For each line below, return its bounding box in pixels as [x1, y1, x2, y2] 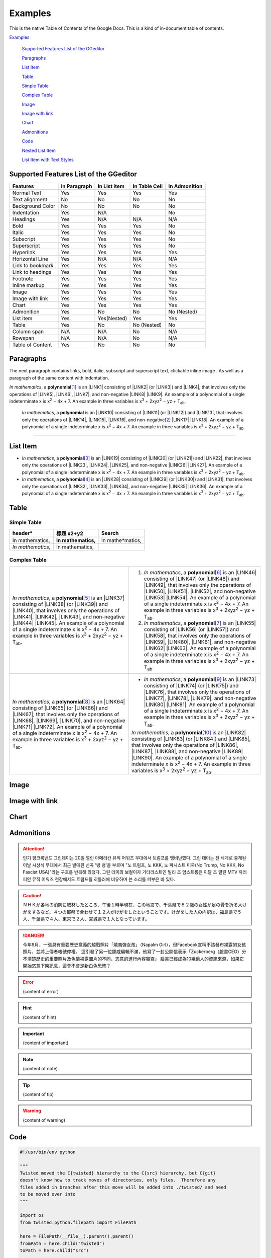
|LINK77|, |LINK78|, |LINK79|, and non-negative [144, 694, 256, 701]
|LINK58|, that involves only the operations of [144, 632, 251, 639]
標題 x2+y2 [56, 530, 84, 537]
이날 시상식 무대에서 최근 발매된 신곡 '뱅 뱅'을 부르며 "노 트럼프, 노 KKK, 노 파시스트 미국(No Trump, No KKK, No [23, 862, 244, 868]
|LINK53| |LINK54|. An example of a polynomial [144, 594, 256, 601]
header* [12, 530, 33, 537]
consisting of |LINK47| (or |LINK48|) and [144, 575, 240, 582]
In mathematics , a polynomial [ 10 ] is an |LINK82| [131, 729, 246, 736]
